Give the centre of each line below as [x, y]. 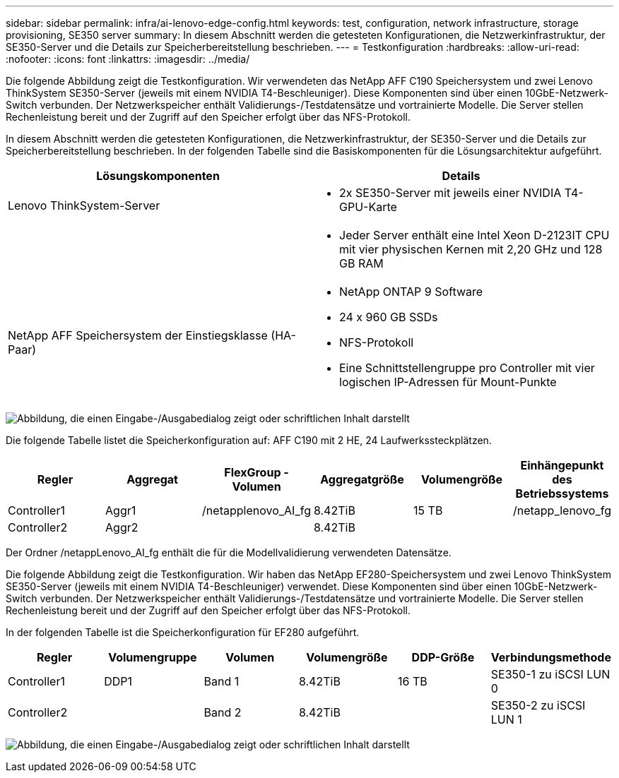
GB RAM [361, 263]
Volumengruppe [153, 657]
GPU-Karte [368, 207]
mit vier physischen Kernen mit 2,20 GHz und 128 [471, 249]
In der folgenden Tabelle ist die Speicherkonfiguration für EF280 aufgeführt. [183, 632]
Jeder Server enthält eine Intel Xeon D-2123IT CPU [474, 235]
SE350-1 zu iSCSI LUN [550, 674]
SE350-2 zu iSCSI [538, 705]
